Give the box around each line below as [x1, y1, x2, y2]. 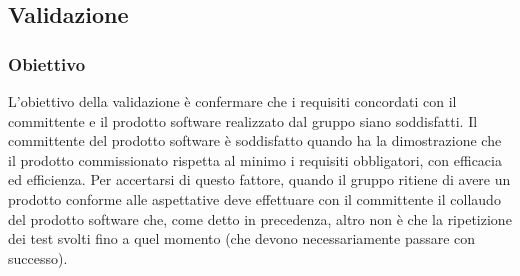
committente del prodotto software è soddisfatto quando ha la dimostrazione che [8, 130, 502, 151]
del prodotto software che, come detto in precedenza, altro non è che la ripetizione [8, 208, 512, 229]
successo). [8, 247, 68, 268]
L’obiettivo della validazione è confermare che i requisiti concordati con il [8, 91, 457, 111]
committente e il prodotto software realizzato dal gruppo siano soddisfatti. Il [8, 110, 478, 131]
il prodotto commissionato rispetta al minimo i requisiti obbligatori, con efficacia [8, 149, 502, 170]
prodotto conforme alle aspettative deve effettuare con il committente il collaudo [8, 188, 501, 209]
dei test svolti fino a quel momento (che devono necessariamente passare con [8, 228, 476, 249]
